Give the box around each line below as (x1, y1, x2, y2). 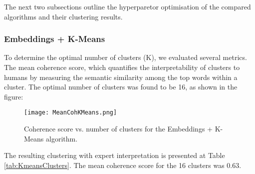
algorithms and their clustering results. (4, 11, 123, 21)
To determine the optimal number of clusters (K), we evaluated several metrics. (4, 52, 247, 62)
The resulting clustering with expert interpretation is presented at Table (4, 150, 225, 160)
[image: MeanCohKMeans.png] (24, 109, 117, 116)
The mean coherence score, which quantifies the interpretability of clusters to (4, 62, 240, 72)
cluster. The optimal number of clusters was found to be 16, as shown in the (4, 81, 238, 92)
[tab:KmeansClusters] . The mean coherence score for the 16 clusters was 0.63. (4, 159, 242, 170)
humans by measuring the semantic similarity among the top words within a (4, 71, 238, 82)
